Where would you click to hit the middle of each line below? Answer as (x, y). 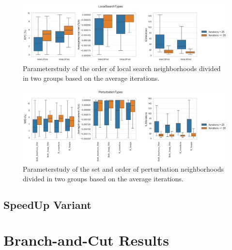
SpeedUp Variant (47, 204)
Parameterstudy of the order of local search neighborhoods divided (122, 68)
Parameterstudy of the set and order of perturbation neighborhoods (123, 169)
